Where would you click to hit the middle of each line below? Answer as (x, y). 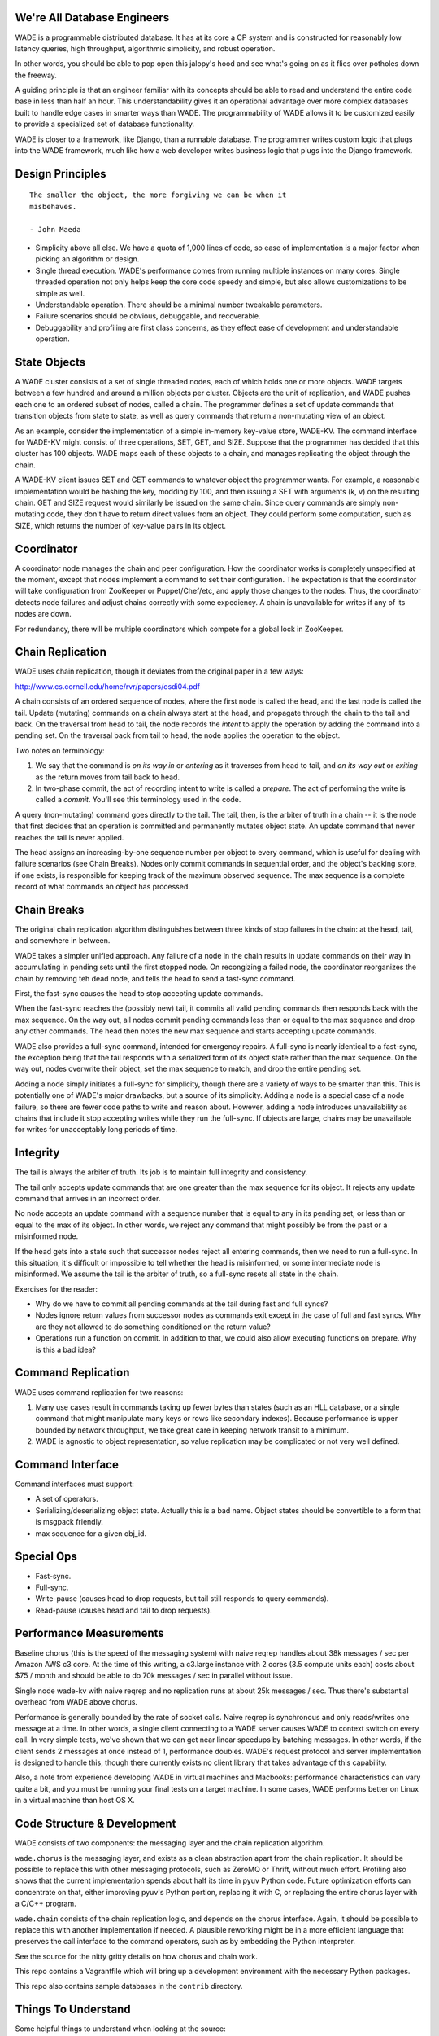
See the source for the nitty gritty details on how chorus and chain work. (136, 1956)
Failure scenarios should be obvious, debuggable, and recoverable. (148, 316)
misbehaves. (53, 206)
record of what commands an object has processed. (103, 887)
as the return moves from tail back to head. (108, 777)
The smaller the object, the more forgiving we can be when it (158, 195)
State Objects (50, 362)
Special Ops (46, 1557)
